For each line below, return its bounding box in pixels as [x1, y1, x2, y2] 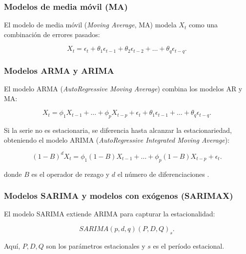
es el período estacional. [153, 240, 225, 251]
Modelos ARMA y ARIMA [4, 64, 114, 76]
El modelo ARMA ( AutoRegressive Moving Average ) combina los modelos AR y [4, 84, 243, 94]
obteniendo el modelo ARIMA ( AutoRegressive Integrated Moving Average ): [4, 134, 230, 145]
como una [188, 20, 218, 30]
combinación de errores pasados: [4, 29, 100, 39]
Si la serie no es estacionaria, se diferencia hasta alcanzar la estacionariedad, [4, 125, 232, 135]
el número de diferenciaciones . [117, 169, 209, 179]
